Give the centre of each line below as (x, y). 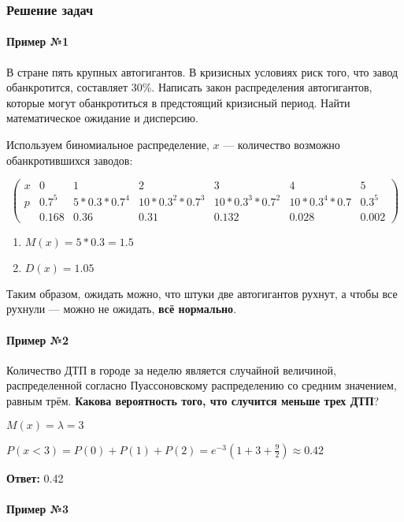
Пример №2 (38, 339)
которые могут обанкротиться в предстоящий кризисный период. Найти (178, 102)
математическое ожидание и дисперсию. (102, 118)
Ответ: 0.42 (35, 477)
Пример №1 (38, 41)
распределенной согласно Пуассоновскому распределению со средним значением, (202, 385)
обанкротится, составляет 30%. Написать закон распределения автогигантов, (189, 87)
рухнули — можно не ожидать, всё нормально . (122, 309)
